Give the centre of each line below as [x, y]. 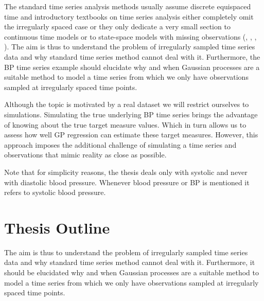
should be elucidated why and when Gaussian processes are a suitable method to [131, 272]
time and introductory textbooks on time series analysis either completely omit [129, 16]
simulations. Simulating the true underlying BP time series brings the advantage [131, 114]
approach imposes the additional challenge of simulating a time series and [120, 144]
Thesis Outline [57, 227]
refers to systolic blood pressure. [55, 192]
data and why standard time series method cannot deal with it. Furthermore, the [132, 56]
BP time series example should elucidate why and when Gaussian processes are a [132, 67]
